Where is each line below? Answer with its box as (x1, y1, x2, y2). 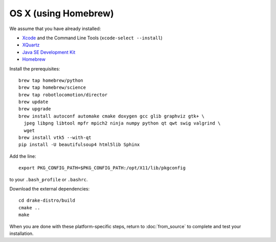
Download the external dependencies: (9, 185, 90, 191)
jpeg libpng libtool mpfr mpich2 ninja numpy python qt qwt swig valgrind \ (24, 120, 221, 126)
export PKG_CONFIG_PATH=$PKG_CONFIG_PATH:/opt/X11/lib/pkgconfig (18, 165, 186, 171)
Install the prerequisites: (9, 65, 60, 71)
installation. (9, 230, 34, 236)
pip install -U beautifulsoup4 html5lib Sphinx (18, 142, 140, 148)
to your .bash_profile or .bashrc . (9, 176, 88, 182)
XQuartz (22, 42, 40, 48)
